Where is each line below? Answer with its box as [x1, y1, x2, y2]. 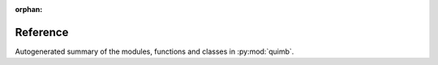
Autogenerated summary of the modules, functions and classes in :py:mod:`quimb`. [15, 47, 294, 56]
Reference [15, 25, 69, 39]
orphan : [15, 5, 43, 14]
